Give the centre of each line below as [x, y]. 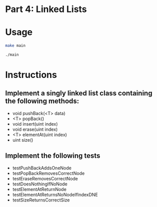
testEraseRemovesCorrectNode [45, 178]
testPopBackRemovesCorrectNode [48, 173]
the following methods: [42, 101]
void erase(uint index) [35, 129]
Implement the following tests [53, 156]
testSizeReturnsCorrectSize [41, 200]
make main [16, 46]
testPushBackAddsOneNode [42, 168]
